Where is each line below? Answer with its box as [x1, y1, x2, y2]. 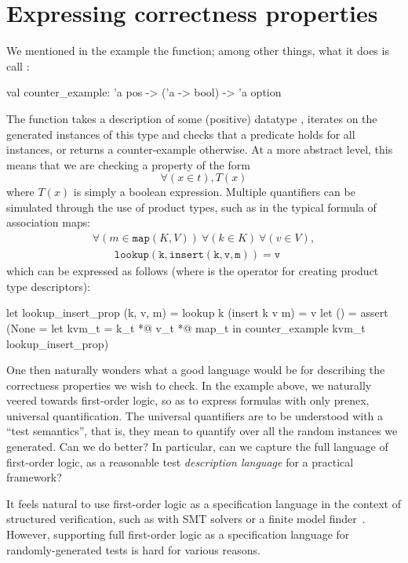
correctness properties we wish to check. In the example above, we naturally [6, 376, 372, 393]
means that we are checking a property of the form [6, 156, 250, 173]
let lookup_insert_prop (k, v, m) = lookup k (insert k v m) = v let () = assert [6, 304, 388, 321]
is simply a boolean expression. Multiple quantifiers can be [73, 183, 355, 200]
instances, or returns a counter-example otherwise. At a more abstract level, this [6, 141, 393, 158]
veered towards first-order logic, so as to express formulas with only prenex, [6, 392, 370, 409]
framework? [6, 469, 62, 485]
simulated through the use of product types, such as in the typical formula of [6, 198, 377, 215]
